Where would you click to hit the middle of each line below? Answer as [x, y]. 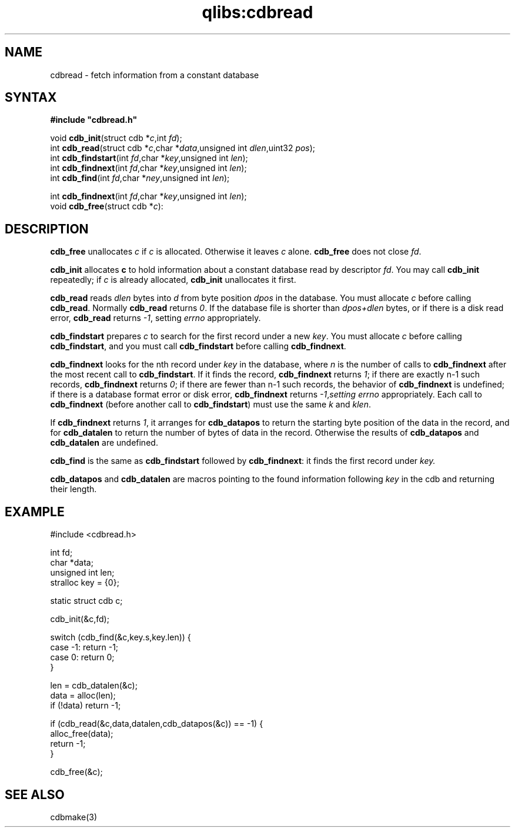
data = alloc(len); [83, 696]
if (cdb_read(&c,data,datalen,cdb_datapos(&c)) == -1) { [157, 724]
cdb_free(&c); [76, 772]
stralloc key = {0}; [85, 583]
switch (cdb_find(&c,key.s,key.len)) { [121, 637]
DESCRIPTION [47, 229]
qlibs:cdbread [257, 12]
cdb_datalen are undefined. [104, 443]
